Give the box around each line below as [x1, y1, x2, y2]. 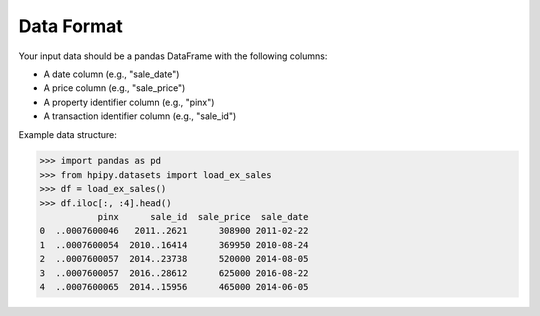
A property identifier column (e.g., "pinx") [43, 96, 215, 108]
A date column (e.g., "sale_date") [43, 68, 180, 80]
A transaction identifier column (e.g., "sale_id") [43, 110, 237, 122]
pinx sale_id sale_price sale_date [97, 211, 309, 223]
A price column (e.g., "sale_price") [43, 82, 186, 94]
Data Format [18, 15, 124, 37]
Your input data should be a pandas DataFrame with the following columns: [18, 50, 328, 62]
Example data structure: [18, 128, 117, 140]
